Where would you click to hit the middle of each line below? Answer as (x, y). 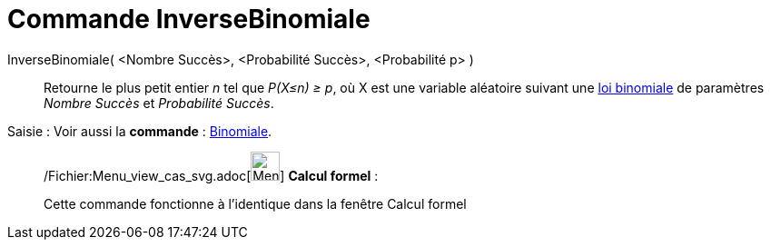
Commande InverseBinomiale (189, 19)
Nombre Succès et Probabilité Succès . (159, 103)
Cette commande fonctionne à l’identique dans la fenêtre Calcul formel (255, 203)
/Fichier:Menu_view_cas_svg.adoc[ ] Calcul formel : (211, 175)
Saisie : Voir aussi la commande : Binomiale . (140, 131)
